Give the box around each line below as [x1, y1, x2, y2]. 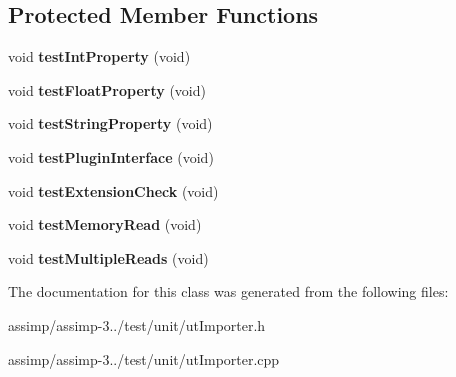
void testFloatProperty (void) [8, 79, 206, 100]
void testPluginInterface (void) [8, 146, 214, 167]
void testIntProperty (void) [8, 46, 191, 67]
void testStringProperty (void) [8, 113, 213, 134]
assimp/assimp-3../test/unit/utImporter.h [8, 314, 266, 335]
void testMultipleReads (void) [8, 247, 209, 268]
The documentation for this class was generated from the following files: [8, 281, 449, 302]
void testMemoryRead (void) [8, 214, 202, 235]
